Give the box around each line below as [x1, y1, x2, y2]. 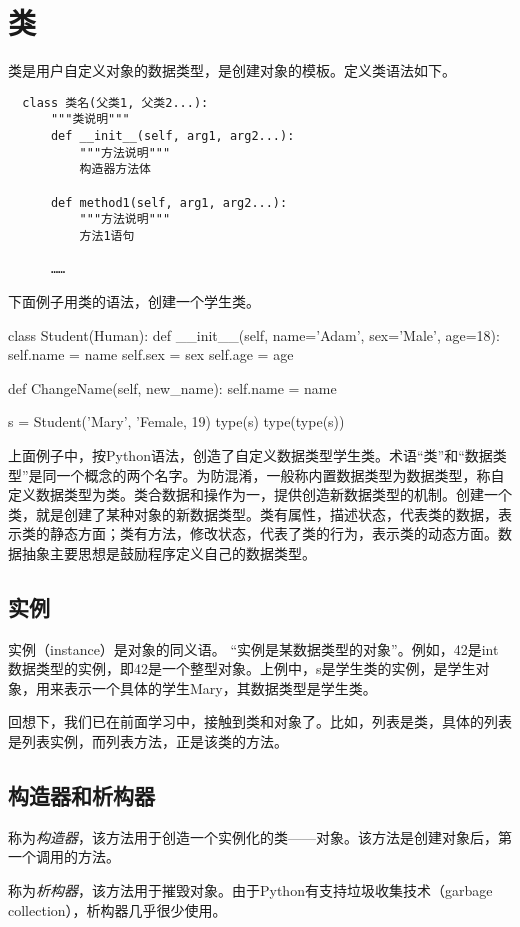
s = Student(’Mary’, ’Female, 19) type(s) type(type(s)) [8, 411, 345, 432]
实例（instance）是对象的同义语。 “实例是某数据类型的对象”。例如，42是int [8, 638, 499, 659]
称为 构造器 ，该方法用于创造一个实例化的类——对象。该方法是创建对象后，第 [8, 826, 512, 847]
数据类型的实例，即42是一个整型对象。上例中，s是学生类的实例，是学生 [8, 658, 476, 679]
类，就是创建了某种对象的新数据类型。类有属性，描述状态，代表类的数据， [8, 503, 498, 524]
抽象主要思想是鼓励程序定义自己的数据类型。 [21, 542, 316, 563]
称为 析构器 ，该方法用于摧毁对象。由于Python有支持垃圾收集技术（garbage [8, 880, 493, 901]
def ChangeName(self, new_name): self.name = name [8, 377, 337, 398]
